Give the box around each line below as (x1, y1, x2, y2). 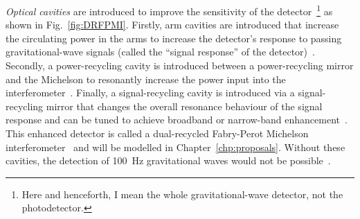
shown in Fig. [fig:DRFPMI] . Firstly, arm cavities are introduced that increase (6, 17, 339, 32)
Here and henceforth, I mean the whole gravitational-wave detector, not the (21, 186, 343, 201)
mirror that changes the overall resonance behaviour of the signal (46, 98, 323, 113)
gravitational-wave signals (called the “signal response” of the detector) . (6, 44, 315, 59)
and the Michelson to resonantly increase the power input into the (6, 71, 286, 86)
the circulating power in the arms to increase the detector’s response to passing (6, 30, 342, 45)
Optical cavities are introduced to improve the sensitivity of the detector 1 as (6, 2, 333, 18)
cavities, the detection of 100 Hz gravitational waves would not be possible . (6, 153, 331, 168)
